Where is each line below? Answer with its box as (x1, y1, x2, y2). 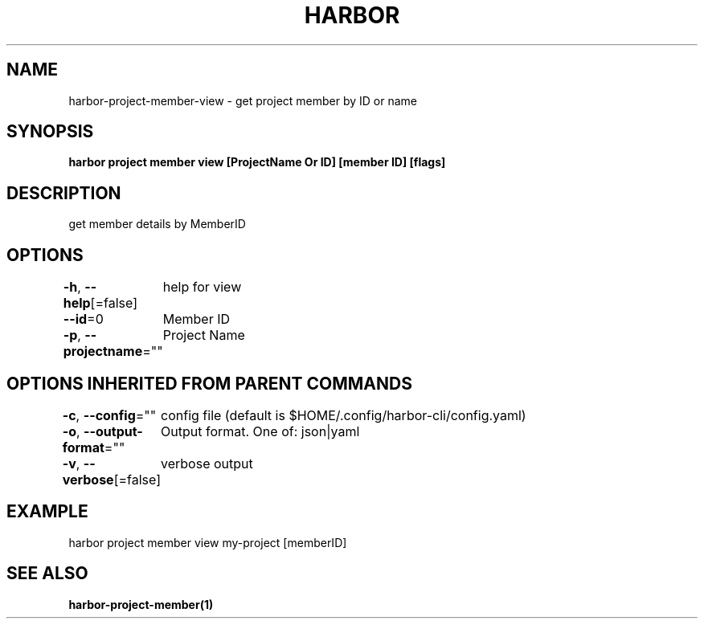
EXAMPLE (6, 501, 88, 522)
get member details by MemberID (68, 217, 246, 231)
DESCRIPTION (6, 182, 121, 203)
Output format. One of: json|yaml (161, 423, 360, 439)
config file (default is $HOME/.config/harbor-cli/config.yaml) (161, 406, 526, 423)
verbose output (161, 455, 253, 472)
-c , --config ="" (62, 406, 157, 423)
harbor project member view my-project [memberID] (68, 535, 347, 549)
